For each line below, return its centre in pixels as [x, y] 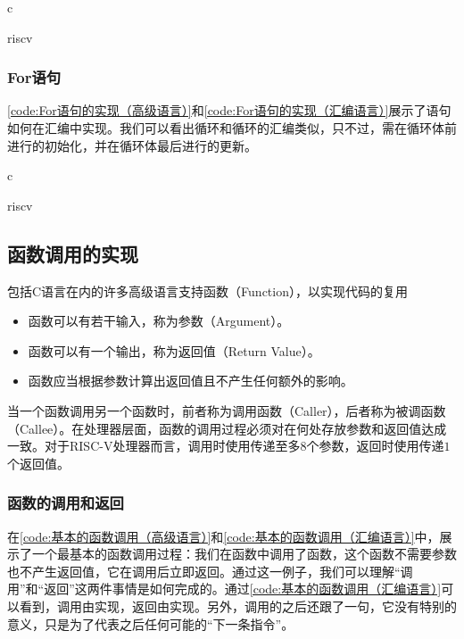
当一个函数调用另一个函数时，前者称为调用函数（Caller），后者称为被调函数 [227, 410]
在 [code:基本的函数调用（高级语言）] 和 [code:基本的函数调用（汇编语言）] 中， [224, 536]
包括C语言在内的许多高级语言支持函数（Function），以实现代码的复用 [207, 290]
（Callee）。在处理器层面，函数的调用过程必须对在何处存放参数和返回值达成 [227, 428]
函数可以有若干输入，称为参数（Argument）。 [159, 321]
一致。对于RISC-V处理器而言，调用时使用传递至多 [154, 446]
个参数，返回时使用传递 [375, 446]
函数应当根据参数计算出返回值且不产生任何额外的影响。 [191, 381]
